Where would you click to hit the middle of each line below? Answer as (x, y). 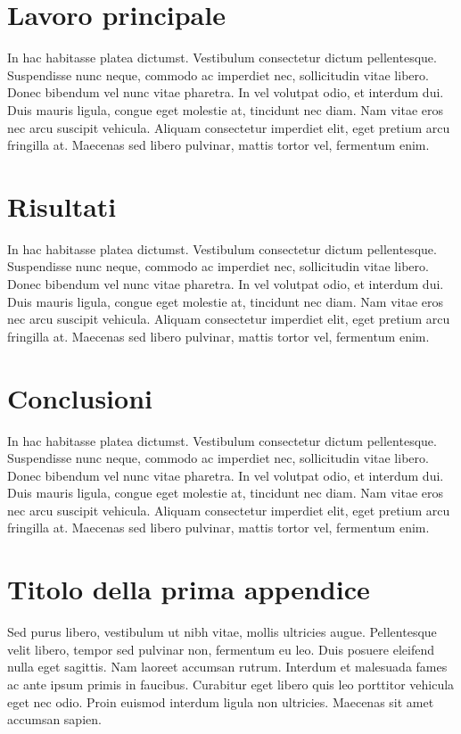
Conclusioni (80, 397)
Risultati (62, 206)
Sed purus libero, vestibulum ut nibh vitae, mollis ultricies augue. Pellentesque (222, 632)
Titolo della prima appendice (189, 589)
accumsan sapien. (54, 719)
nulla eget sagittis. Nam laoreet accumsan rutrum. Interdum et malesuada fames (227, 667)
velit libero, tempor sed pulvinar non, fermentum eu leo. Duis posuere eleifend (221, 649)
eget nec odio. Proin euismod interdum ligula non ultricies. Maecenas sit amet (221, 701)
